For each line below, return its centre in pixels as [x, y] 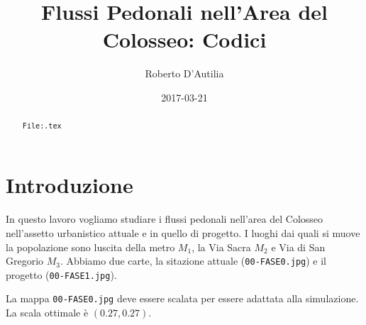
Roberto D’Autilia [184, 73]
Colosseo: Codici [184, 39]
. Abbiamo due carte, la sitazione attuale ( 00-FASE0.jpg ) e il [193, 261]
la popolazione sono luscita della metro [90, 247]
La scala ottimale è [47, 313]
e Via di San [298, 247]
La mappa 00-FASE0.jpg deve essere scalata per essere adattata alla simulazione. [182, 298]
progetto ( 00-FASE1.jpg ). [61, 274]
